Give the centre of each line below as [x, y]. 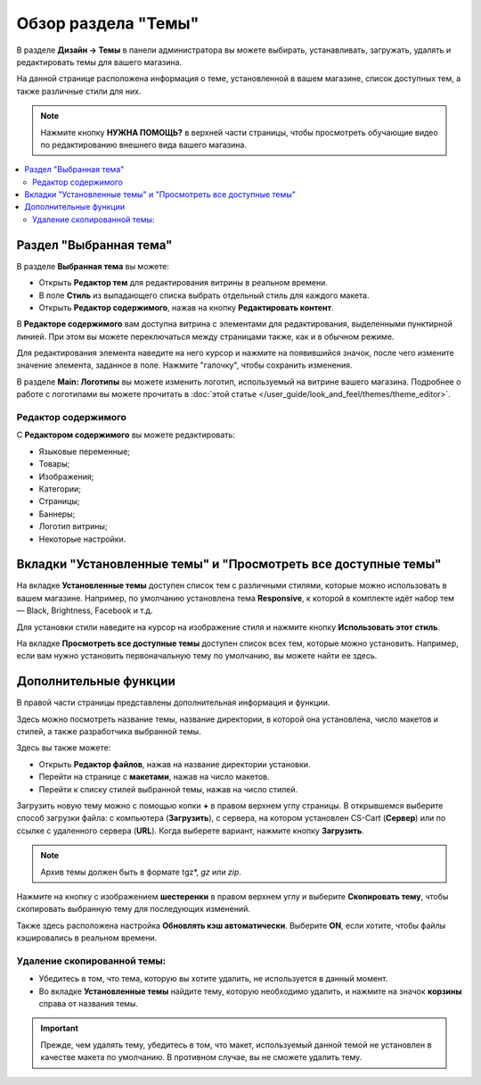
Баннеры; [57, 514]
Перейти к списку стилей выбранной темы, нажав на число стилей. [168, 789]
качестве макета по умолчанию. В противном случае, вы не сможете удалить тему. [201, 1057]
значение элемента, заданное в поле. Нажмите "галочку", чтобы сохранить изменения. [184, 365]
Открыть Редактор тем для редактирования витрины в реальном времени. [183, 283]
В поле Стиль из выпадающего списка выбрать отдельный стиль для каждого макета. [204, 295]
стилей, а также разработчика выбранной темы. [109, 732]
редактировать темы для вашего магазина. [99, 62]
